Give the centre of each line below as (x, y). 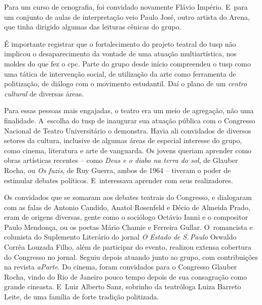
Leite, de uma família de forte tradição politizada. (82, 297)
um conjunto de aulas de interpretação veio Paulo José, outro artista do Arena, (127, 16)
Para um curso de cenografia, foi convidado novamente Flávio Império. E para (126, 7)
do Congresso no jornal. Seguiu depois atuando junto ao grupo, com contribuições (131, 257)
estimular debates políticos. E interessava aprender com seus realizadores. (119, 180)
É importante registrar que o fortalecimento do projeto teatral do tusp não (120, 43)
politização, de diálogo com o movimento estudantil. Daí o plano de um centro (126, 83)
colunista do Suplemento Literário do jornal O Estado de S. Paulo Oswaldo (120, 237)
